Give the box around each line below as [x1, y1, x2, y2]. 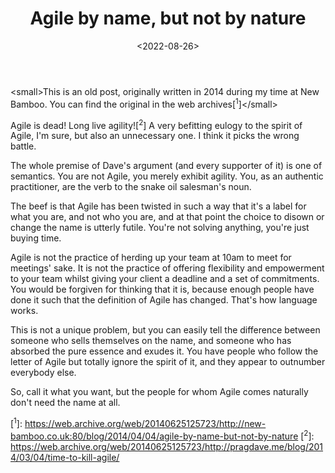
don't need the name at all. [10, 397, 121, 409]
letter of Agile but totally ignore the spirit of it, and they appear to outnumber [10, 356, 326, 368]
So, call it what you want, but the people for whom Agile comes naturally [10, 386, 309, 398]
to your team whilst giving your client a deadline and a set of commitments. [10, 273, 320, 285]
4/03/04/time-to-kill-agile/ [10, 451, 120, 463]
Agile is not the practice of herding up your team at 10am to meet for [10, 252, 292, 264]
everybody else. [10, 367, 77, 379]
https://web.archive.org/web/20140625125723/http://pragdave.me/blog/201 [10, 440, 324, 452]
